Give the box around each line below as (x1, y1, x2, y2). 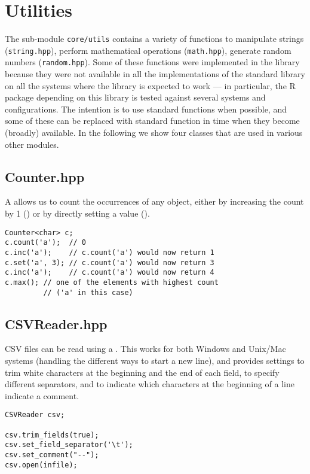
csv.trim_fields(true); (5, 430, 99, 439)
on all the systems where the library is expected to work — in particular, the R (5, 79, 296, 92)
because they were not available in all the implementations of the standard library (5, 68, 305, 80)
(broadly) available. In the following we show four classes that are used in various (5, 126, 303, 139)
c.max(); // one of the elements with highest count (5, 278, 219, 287)
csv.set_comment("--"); (5, 451, 99, 460)
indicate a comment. (5, 389, 79, 402)
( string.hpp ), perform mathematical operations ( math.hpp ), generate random (5, 44, 291, 56)
